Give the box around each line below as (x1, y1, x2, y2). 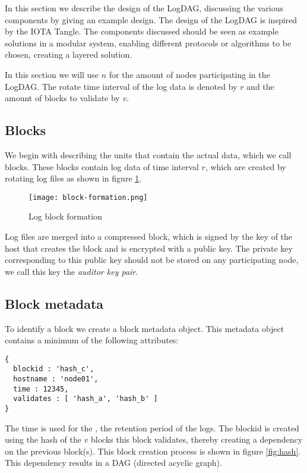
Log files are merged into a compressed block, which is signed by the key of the (5, 230, 293, 242)
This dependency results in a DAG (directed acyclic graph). (5, 456, 222, 469)
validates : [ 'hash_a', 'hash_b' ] (13, 394, 158, 403)
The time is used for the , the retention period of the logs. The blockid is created (5, 421, 299, 434)
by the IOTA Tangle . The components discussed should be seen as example (5, 25, 278, 37)
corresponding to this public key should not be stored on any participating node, (5, 253, 299, 266)
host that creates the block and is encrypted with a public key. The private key (5, 242, 293, 254)
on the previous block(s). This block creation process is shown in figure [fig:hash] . (5, 444, 301, 457)
